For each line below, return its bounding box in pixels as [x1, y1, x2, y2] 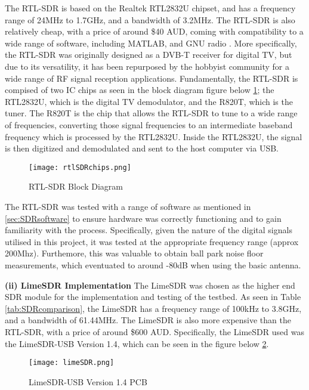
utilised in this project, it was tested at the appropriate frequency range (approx [5, 235, 299, 247]
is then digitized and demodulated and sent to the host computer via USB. [5, 142, 279, 154]
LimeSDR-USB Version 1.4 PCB [29, 375, 147, 388]
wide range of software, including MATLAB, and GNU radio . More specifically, [5, 36, 297, 49]
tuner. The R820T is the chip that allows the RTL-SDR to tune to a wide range [5, 107, 298, 119]
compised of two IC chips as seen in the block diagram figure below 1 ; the [5, 83, 274, 96]
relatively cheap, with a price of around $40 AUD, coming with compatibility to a [5, 25, 304, 38]
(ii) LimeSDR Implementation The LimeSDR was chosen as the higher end [5, 278, 295, 291]
